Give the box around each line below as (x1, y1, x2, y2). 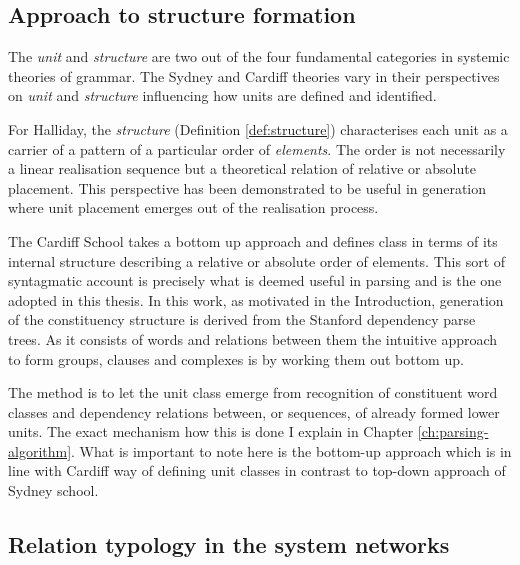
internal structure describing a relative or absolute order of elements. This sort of (8, 250, 506, 271)
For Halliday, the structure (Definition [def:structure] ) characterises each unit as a (8, 118, 508, 139)
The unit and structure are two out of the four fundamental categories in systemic (8, 46, 510, 67)
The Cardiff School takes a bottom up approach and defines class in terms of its (8, 230, 498, 251)
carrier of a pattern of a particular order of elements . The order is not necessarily (8, 138, 506, 159)
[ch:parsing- (417, 421, 489, 442)
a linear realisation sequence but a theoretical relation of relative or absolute (8, 158, 476, 179)
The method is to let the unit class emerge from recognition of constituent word (8, 382, 498, 403)
